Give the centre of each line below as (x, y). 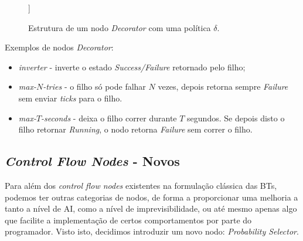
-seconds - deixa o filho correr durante (109, 118)
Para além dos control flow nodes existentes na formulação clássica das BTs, (141, 185)
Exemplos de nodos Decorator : (59, 47)
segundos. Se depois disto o (236, 118)
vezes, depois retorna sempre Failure (223, 86)
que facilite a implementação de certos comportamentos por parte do (128, 220)
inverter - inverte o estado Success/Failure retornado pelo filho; (132, 67)
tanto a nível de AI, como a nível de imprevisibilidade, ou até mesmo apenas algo (151, 208)
